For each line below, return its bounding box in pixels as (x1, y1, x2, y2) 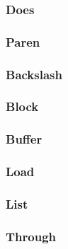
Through (6, 227, 57, 245)
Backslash (6, 65, 62, 83)
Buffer (6, 130, 42, 148)
